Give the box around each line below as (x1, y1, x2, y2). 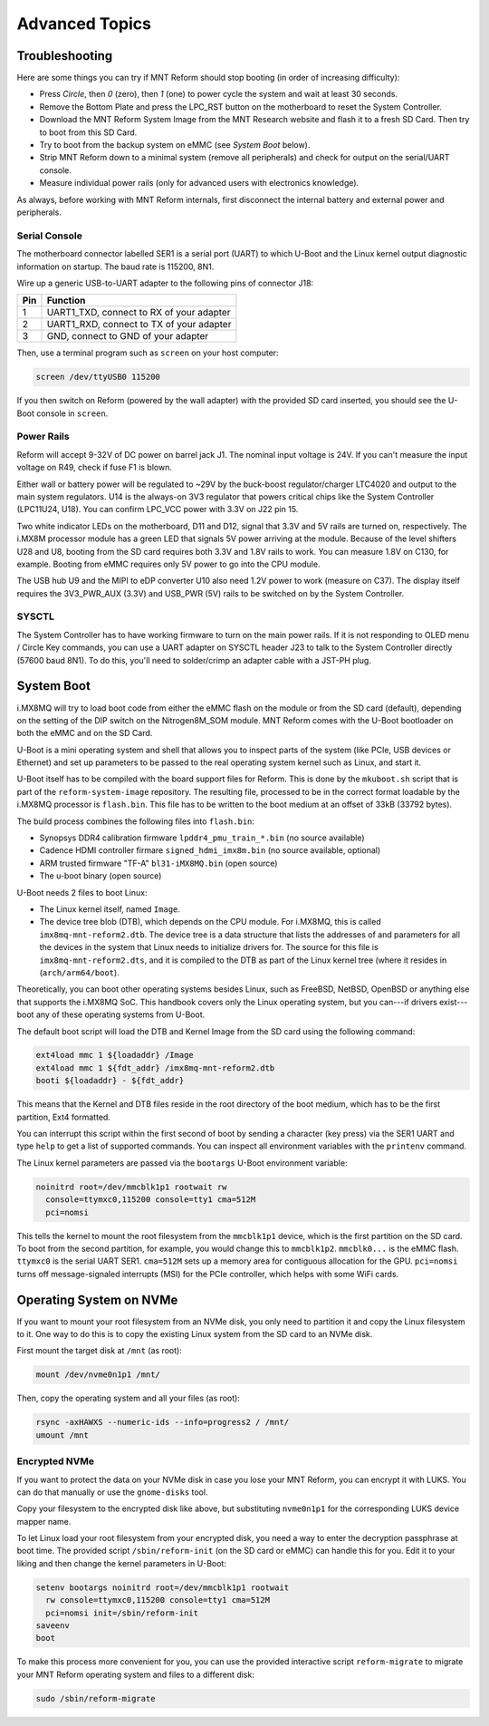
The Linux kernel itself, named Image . (39, 903, 181, 915)
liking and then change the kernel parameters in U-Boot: (16, 1557, 226, 1568)
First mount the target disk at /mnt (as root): (16, 1345, 183, 1356)
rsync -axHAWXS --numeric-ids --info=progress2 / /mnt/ (35, 1417, 290, 1428)
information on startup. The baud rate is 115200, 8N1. (16, 261, 215, 272)
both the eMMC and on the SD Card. (16, 728, 153, 739)
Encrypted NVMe (16, 1455, 95, 1468)
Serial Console (16, 229, 83, 242)
